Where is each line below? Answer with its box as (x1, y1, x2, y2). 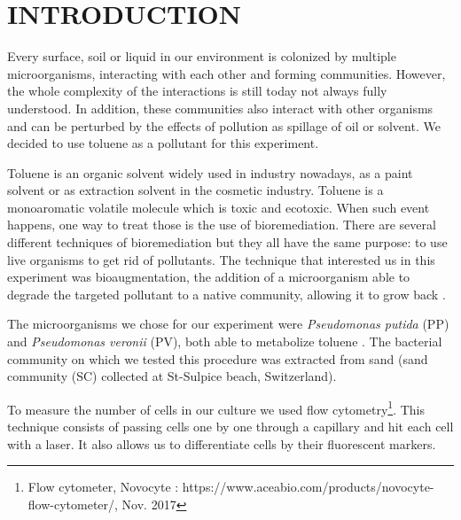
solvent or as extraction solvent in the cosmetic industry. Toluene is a (7, 181, 384, 199)
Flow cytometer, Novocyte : (27, 477, 179, 496)
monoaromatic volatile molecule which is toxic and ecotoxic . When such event (7, 198, 430, 216)
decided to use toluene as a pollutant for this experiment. (7, 134, 319, 152)
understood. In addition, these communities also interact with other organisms (7, 98, 434, 117)
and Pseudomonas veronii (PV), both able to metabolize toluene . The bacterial (7, 332, 442, 351)
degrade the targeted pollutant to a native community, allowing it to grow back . (7, 284, 446, 303)
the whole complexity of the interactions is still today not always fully (7, 81, 387, 100)
